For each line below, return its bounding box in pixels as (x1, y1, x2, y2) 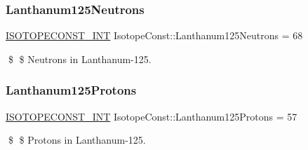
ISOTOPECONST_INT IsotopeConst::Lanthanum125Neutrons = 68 (6, 28, 303, 43)
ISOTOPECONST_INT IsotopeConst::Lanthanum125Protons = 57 (6, 109, 297, 123)
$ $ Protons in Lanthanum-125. (8, 132, 146, 147)
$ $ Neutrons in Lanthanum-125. (8, 51, 152, 66)
